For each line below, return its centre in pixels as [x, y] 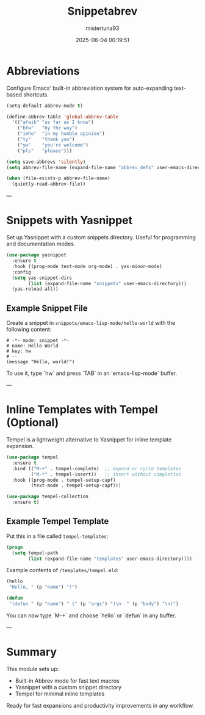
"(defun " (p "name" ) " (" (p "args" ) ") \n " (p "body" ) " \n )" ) [94, 604]
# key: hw [19, 351]
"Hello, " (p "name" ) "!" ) [43, 587]
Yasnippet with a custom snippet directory [68, 687]
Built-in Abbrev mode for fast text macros [67, 681]
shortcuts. [36, 94]
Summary [31, 652]
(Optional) [33, 423]
